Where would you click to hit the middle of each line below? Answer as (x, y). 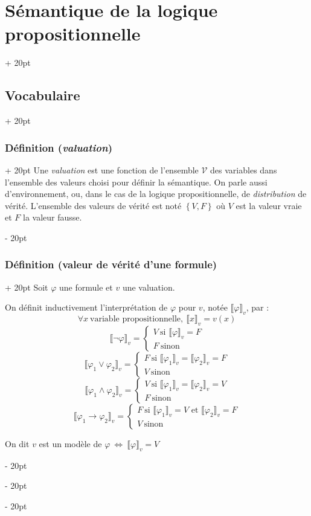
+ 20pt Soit (27, 287)
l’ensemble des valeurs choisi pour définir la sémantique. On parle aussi (136, 182)
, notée (215, 307)
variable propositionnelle (135, 319)
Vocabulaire (43, 95)
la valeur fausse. (53, 217)
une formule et (86, 287)
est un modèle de (70, 443)
